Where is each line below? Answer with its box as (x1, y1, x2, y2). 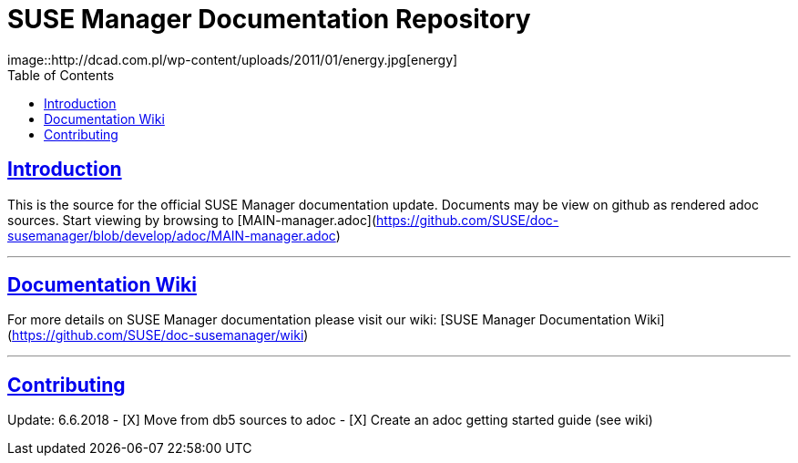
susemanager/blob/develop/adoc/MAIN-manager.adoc (7, 227, 336, 243)
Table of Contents (7, 67, 115, 83)
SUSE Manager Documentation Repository (7, 4, 531, 35)
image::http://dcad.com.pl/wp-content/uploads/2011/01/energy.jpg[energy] (7, 51, 458, 67)
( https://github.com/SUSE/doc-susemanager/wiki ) (7, 327, 309, 344)
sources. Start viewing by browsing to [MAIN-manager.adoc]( (7, 211, 377, 228)
